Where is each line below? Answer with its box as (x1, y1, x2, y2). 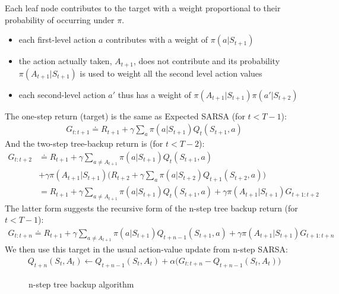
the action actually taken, (18, 55, 112, 67)
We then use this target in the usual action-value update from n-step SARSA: (5, 243, 288, 255)
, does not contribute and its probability (134, 55, 280, 67)
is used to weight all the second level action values (80, 67, 262, 79)
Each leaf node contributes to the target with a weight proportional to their (5, 2, 281, 14)
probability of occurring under (5, 13, 115, 26)
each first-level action (18, 33, 96, 46)
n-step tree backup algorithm (28, 277, 134, 290)
